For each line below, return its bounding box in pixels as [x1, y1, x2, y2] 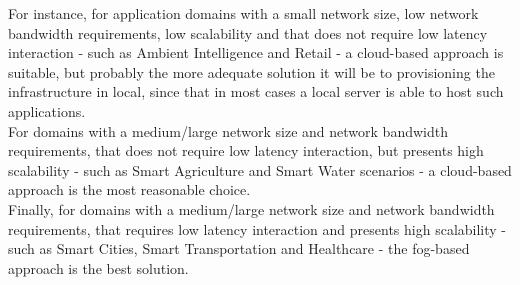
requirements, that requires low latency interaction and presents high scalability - [8, 218, 507, 239]
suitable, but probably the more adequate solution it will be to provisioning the [8, 61, 495, 82]
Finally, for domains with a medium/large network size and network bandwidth [8, 198, 495, 219]
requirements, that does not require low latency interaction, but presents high [8, 140, 484, 161]
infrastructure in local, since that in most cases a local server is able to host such [8, 81, 504, 102]
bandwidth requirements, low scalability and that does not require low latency [8, 22, 488, 43]
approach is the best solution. [8, 257, 189, 278]
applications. [8, 100, 86, 121]
